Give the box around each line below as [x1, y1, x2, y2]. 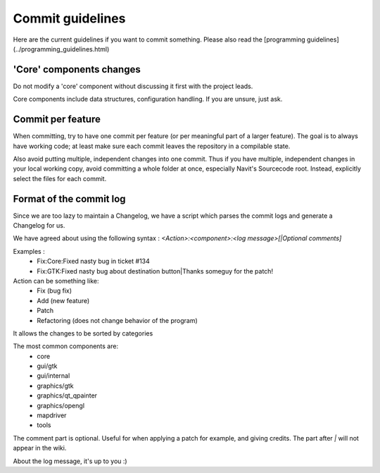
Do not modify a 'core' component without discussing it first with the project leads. [13, 82, 253, 90]
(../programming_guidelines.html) [13, 44, 110, 53]
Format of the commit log [13, 192, 126, 204]
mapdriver [37, 411, 67, 419]
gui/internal [37, 371, 70, 380]
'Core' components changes [13, 63, 141, 75]
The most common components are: [13, 342, 119, 350]
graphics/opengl [37, 401, 84, 410]
